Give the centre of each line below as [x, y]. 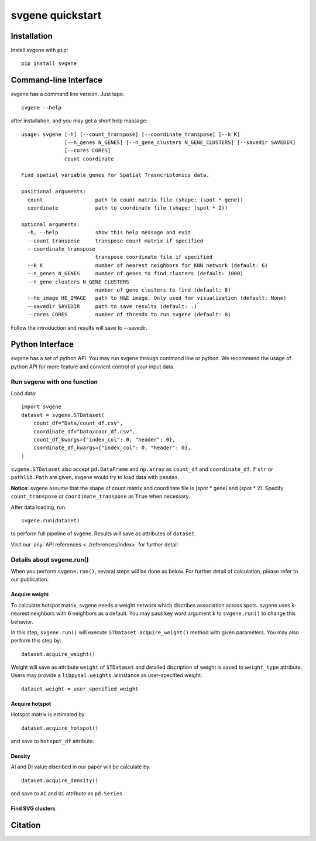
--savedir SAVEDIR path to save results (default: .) [112, 306]
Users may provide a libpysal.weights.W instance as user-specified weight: [107, 675]
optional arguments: [51, 224]
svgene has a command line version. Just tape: [68, 94]
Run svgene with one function [54, 382]
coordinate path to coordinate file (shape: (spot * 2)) [128, 208]
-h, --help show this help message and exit [109, 233]
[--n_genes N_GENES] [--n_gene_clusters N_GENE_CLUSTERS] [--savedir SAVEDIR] [180, 142]
